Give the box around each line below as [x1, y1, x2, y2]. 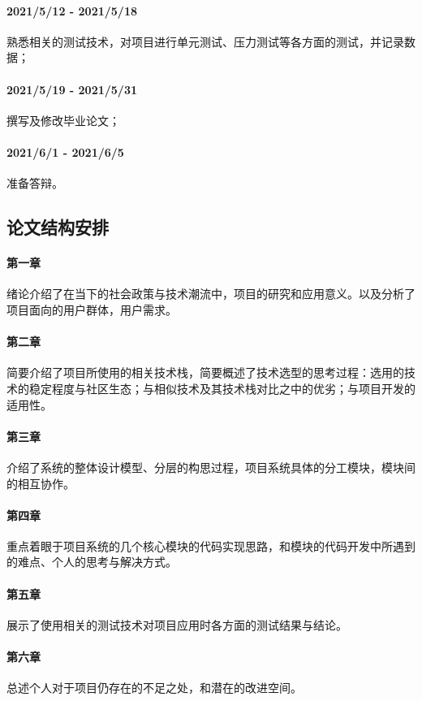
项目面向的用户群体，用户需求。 [6, 301, 177, 318]
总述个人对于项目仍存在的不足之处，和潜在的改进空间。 [6, 679, 302, 696]
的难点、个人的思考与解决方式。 [6, 553, 177, 570]
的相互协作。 [6, 474, 75, 491]
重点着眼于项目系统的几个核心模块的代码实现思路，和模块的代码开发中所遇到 [6, 537, 416, 554]
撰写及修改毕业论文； [6, 111, 120, 128]
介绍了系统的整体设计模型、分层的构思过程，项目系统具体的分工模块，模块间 [6, 458, 416, 475]
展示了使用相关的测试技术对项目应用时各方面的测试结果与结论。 [6, 616, 347, 633]
